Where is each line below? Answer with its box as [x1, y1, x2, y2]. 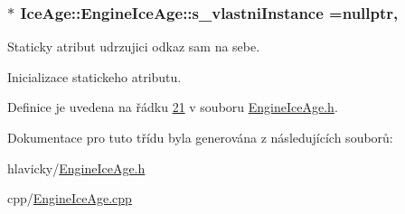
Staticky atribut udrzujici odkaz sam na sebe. [7, 37, 260, 56]
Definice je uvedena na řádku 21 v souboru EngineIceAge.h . [7, 98, 338, 116]
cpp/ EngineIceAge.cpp [7, 189, 132, 208]
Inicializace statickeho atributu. [7, 67, 182, 86]
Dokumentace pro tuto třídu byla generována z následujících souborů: [7, 128, 393, 146]
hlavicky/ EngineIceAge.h [7, 158, 146, 177]
